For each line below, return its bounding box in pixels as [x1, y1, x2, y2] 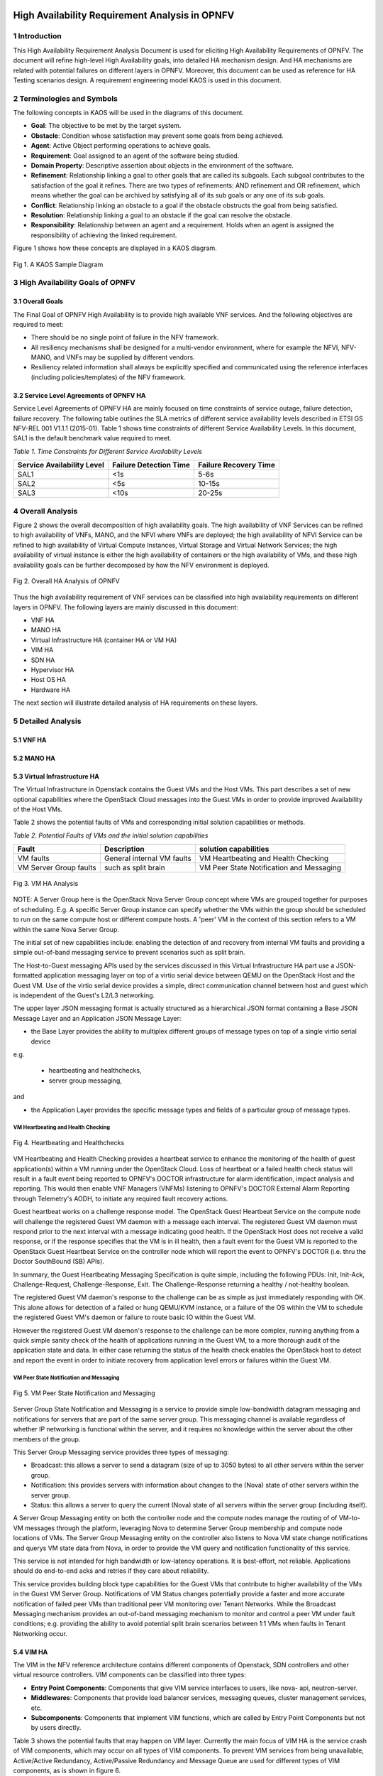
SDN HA [30, 656, 55, 664]
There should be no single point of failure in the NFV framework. [30, 333, 219, 342]
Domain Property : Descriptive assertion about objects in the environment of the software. [30, 161, 294, 170]
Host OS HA [30, 676, 67, 684]
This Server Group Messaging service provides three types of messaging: [13, 1448, 230, 1456]
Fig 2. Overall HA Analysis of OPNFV [13, 576, 120, 585]
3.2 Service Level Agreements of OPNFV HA [13, 391, 146, 399]
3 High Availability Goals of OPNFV [13, 278, 136, 288]
